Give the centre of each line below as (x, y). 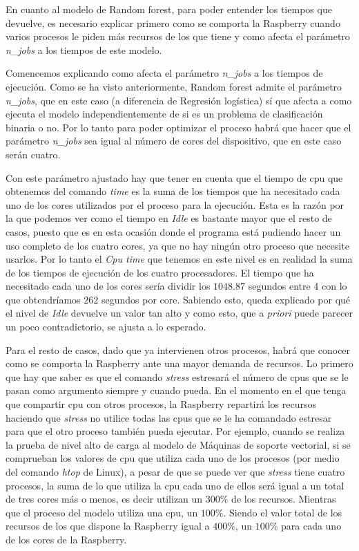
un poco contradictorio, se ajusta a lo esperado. (106, 327)
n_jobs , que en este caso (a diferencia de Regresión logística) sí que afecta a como (179, 100)
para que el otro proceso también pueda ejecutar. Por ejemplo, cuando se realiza (175, 431)
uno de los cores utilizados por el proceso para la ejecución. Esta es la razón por (175, 204)
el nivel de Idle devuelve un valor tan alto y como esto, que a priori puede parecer (179, 313)
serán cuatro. (33, 154)
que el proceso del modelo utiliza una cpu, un (102, 512)
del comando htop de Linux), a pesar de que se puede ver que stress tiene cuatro (175, 471)
